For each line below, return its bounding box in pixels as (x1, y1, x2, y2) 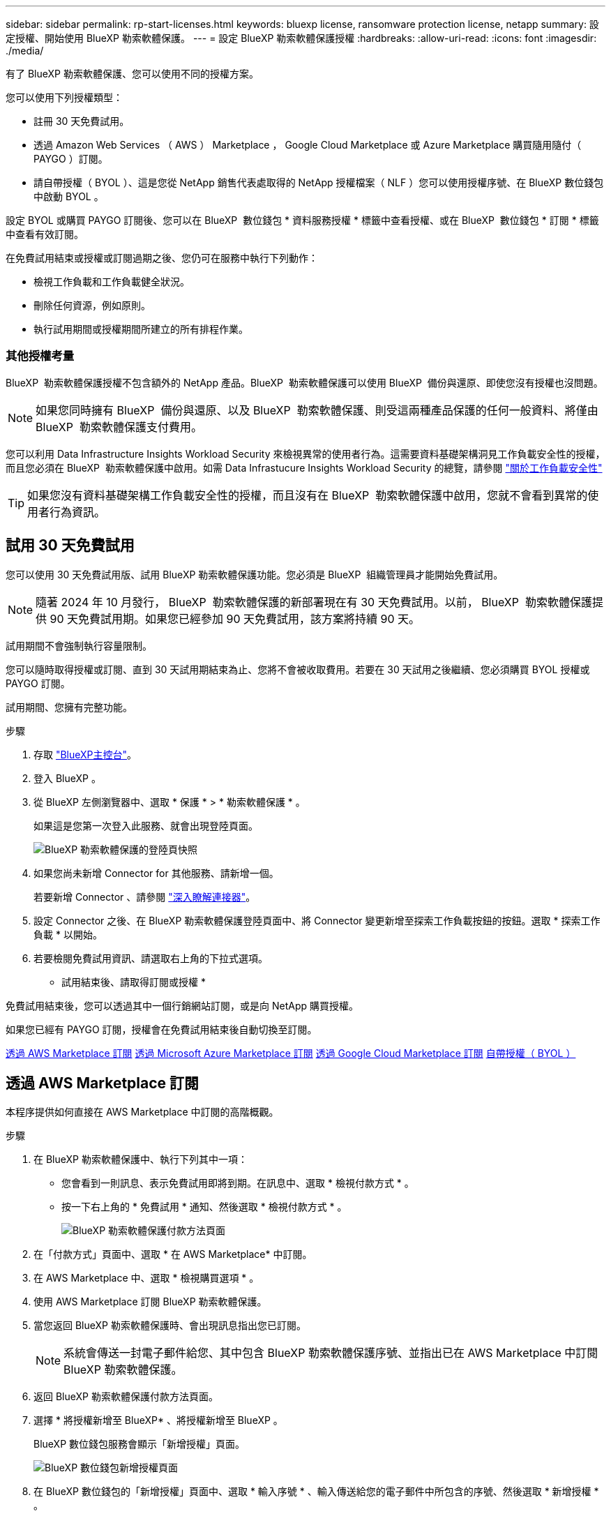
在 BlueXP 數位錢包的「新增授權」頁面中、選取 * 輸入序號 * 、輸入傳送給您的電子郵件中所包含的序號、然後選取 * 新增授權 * (33, 1485, 599, 1498)
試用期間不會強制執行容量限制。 (6, 639, 152, 652)
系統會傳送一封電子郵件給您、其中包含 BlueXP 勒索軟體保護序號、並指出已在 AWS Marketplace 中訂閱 (63, 1346, 598, 1360)
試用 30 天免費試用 (6, 536, 135, 555)
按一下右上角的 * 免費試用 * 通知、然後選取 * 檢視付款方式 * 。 (61, 1201, 347, 1213)
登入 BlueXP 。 (33, 772, 101, 784)
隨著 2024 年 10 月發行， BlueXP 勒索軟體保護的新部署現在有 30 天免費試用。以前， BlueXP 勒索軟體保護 (36, 594, 592, 609)
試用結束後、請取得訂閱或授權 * (61, 975, 206, 988)
